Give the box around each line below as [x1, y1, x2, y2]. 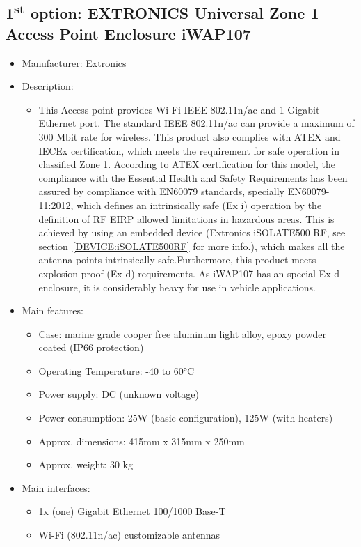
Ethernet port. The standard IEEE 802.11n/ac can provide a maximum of [38, 116, 355, 130]
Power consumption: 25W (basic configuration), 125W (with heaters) [38, 410, 333, 425]
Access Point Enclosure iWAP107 [6, 22, 251, 44]
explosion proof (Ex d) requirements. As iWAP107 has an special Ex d [38, 265, 339, 280]
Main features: [22, 303, 83, 318]
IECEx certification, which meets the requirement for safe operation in [38, 143, 339, 157]
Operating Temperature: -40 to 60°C [38, 363, 195, 378]
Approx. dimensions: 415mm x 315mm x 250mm [38, 433, 245, 448]
